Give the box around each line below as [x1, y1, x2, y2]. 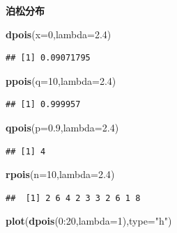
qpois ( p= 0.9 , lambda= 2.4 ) [6, 120, 119, 134]
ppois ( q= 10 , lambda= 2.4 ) [6, 73, 116, 88]
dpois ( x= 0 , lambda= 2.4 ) [6, 26, 111, 41]
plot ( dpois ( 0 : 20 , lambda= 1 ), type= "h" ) [6, 214, 172, 228]
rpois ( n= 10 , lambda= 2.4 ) [6, 167, 115, 182]
